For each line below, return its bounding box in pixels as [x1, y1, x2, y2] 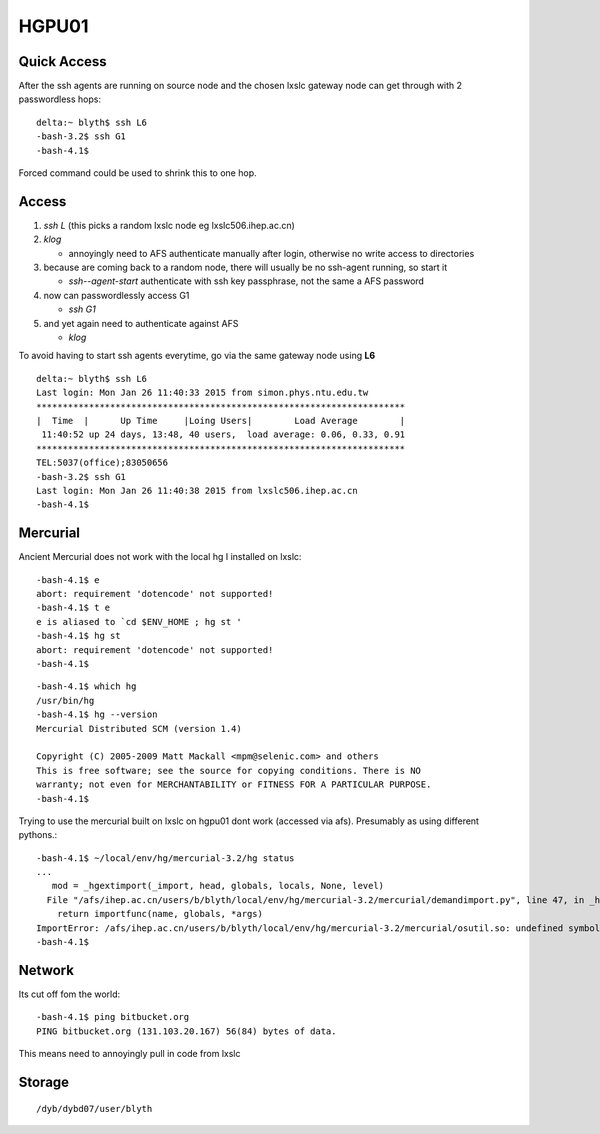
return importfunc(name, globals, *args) [56, 908, 264, 920]
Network [18, 961, 75, 979]
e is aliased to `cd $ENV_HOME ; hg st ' [36, 616, 242, 627]
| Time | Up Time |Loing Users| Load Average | [36, 415, 406, 426]
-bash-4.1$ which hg [36, 681, 137, 692]
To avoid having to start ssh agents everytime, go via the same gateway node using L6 [18, 350, 376, 362]
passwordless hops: [18, 93, 102, 105]
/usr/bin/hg [36, 695, 95, 706]
